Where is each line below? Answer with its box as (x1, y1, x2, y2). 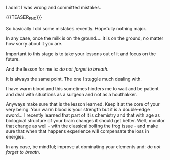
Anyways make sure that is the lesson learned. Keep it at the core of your (6, 101, 160, 107)
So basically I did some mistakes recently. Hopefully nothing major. (6, 25, 147, 31)
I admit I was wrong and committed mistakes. (6, 5, 101, 10)
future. (6, 56, 20, 62)
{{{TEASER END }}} (6, 14, 42, 21)
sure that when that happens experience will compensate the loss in (6, 128, 150, 134)
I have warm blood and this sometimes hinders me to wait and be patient (6, 85, 159, 92)
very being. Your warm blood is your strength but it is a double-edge (6, 106, 150, 112)
